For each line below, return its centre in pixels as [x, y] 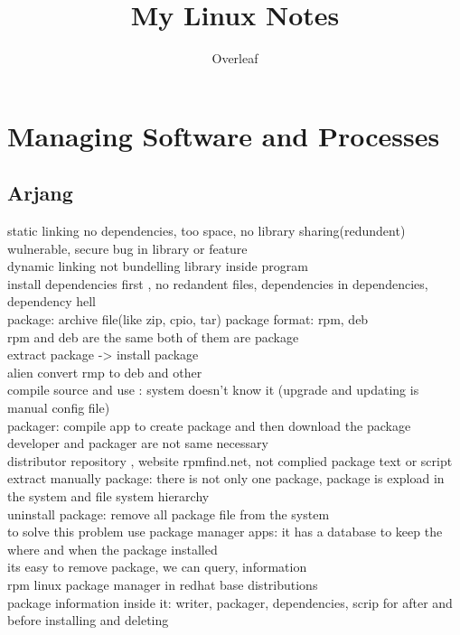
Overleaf [235, 58]
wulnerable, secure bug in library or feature [127, 248]
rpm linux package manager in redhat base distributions [163, 584]
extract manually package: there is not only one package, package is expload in [226, 478]
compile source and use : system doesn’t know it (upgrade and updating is [213, 390]
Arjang [40, 193]
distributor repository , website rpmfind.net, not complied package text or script [230, 460]
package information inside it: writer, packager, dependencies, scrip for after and [230, 602]
